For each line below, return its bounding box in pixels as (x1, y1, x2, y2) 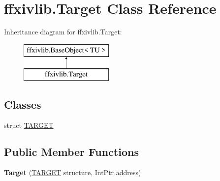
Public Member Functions (4, 144, 139, 159)
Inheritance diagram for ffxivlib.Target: (4, 27, 122, 37)
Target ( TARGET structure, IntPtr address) (4, 167, 141, 177)
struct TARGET (4, 120, 54, 130)
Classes (4, 97, 41, 112)
